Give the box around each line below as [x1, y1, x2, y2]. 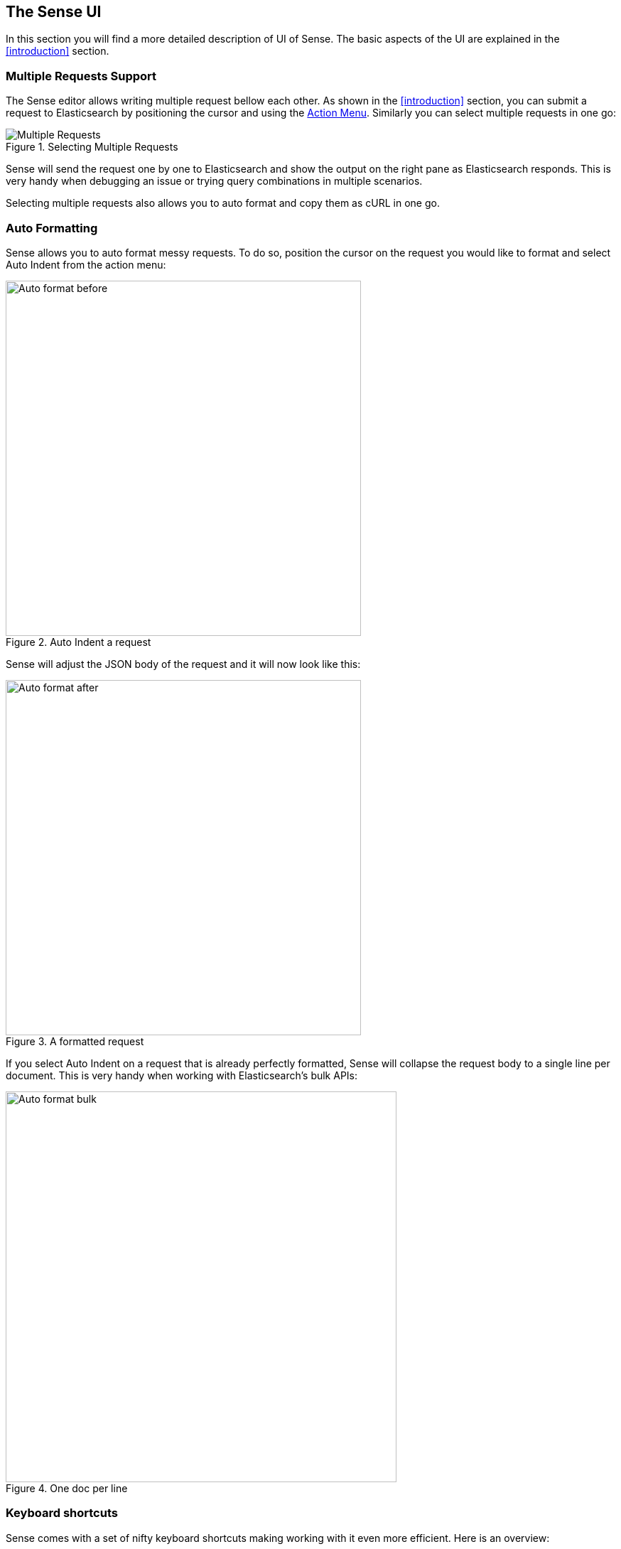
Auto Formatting [6, 220, 98, 235]
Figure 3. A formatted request [6, 1035, 144, 1047]
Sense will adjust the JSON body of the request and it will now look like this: [6, 657, 361, 670]
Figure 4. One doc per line [6, 1481, 128, 1494]
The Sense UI [6, 3, 102, 21]
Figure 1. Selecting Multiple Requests [6, 141, 178, 153]
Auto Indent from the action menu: [6, 258, 166, 271]
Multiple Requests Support [6, 68, 157, 83]
